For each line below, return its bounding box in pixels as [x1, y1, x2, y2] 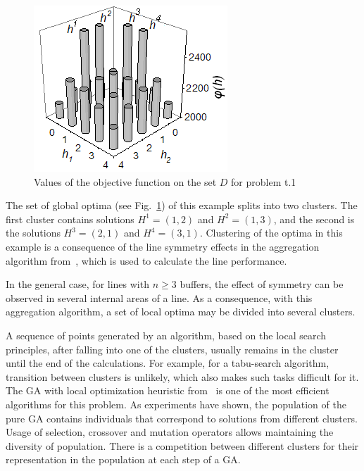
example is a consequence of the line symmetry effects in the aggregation [6, 239, 320, 253]
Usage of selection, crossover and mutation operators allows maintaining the [6, 425, 334, 439]
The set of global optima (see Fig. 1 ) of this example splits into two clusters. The [6, 198, 358, 213]
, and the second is [273, 211, 355, 226]
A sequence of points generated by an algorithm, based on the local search [6, 327, 327, 342]
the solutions [6, 225, 61, 240]
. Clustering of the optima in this [199, 225, 343, 240]
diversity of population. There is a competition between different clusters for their [6, 438, 359, 453]
